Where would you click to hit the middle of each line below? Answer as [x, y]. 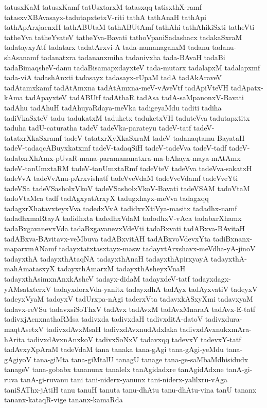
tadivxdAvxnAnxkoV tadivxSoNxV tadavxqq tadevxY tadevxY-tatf [134, 339]
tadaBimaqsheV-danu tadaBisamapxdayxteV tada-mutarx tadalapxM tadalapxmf [132, 67]
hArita [15, 339]
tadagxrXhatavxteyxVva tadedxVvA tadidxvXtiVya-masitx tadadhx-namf [121, 208]
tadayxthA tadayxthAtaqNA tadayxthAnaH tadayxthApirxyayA [106, 258]
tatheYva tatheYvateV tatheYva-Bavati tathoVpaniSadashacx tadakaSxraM [123, 37]
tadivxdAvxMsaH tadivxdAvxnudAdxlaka [112, 329]
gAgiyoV [18, 359]
